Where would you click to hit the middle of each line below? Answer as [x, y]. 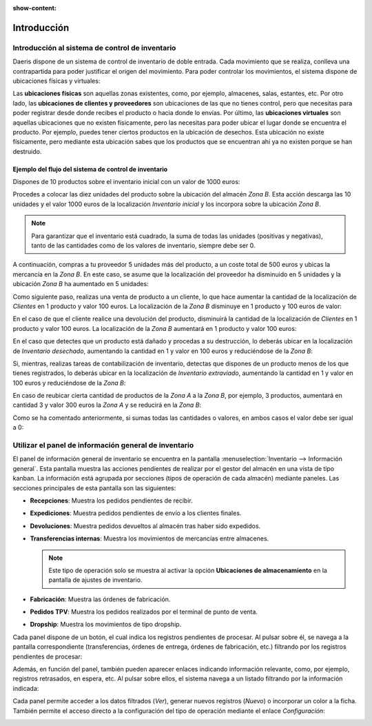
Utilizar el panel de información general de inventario [103, 445]
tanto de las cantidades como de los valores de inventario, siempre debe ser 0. [143, 245]
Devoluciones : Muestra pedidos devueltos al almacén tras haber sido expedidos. [145, 526]
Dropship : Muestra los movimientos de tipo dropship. [106, 625]
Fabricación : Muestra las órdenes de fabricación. [100, 599]
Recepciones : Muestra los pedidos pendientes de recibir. [111, 501]
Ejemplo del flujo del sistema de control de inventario [90, 169]
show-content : [34, 8]
